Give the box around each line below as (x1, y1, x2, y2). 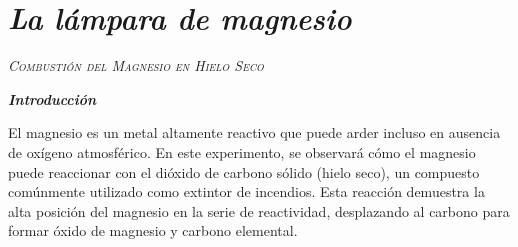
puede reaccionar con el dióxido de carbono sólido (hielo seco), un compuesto (8, 161, 480, 182)
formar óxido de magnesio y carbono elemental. (8, 220, 298, 241)
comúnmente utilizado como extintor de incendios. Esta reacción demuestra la (8, 181, 485, 202)
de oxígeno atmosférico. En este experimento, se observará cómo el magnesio (8, 141, 476, 162)
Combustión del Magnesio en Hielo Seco (8, 55, 264, 76)
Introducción (8, 88, 97, 109)
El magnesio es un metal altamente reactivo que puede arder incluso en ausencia (8, 122, 501, 143)
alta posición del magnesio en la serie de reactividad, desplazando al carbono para (8, 200, 510, 221)
